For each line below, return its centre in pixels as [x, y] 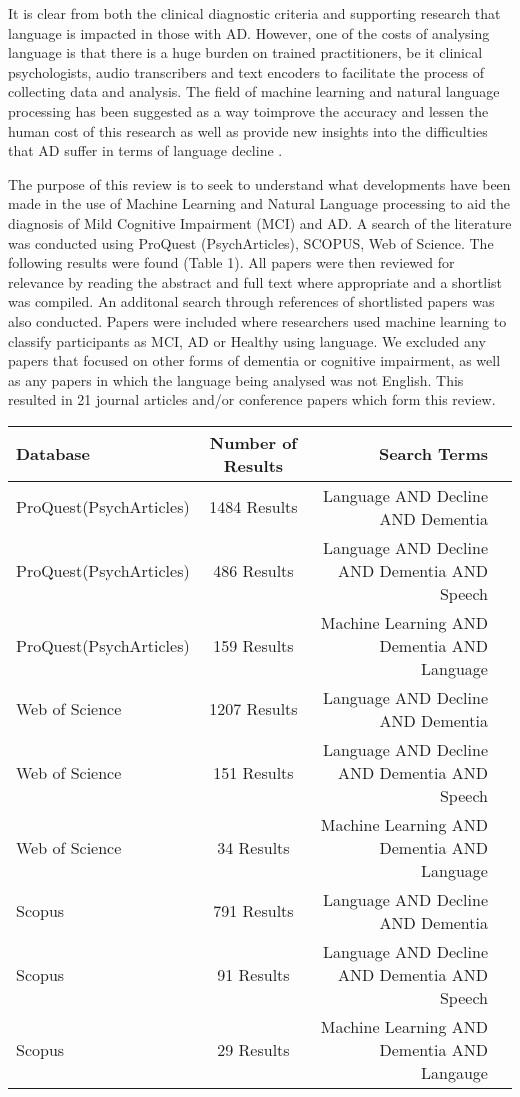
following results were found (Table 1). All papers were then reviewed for [231, 262]
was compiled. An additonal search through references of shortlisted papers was [251, 301]
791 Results [253, 911]
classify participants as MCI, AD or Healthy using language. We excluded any [247, 340]
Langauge [454, 1072]
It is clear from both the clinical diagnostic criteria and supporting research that [254, 13]
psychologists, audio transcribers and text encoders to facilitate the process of [246, 71]
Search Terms [433, 454]
